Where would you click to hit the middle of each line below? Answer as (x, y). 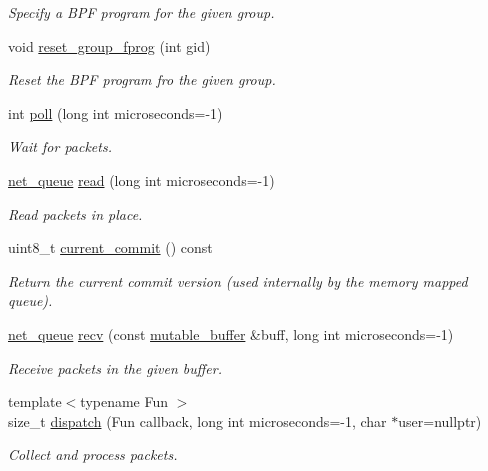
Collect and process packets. (93, 454)
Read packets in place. (75, 213)
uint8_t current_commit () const (110, 247)
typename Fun (124, 401)
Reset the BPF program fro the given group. (142, 79)
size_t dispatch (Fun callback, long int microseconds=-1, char (197, 420)
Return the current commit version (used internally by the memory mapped (238, 280)
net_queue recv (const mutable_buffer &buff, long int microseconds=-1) (231, 333)
